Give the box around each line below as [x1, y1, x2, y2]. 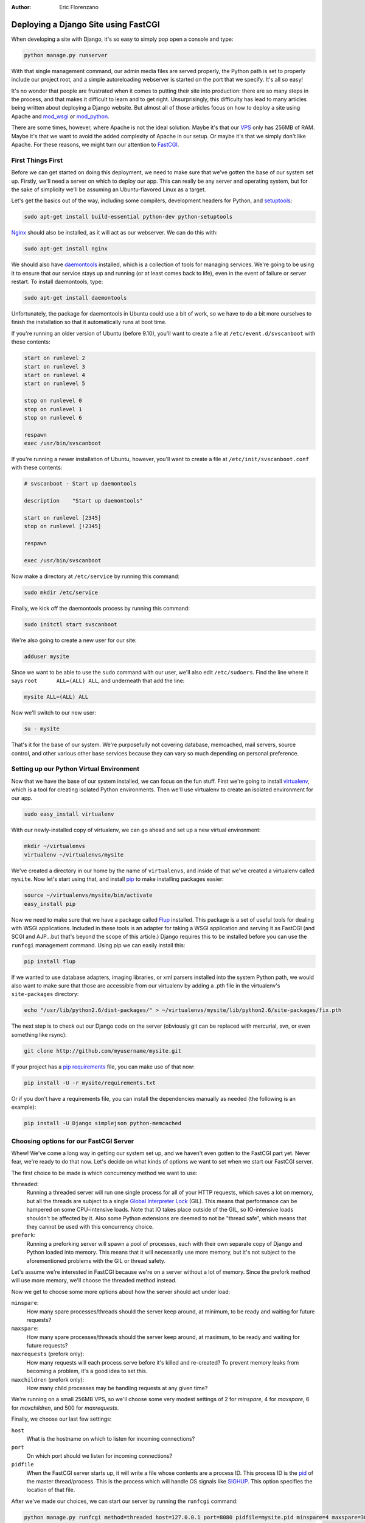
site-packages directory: [11, 991, 79, 998]
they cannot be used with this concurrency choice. [26, 1223, 154, 1230]
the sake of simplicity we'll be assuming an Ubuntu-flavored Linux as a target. [11, 186, 206, 193]
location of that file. [26, 1486, 75, 1494]
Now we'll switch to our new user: [11, 709, 97, 716]
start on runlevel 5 [24, 380, 85, 387]
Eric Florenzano [59, 4, 99, 10]
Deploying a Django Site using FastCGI [11, 19, 161, 30]
